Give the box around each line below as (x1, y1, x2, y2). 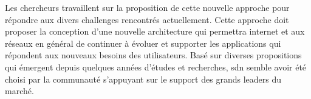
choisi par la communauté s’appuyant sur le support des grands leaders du (5, 72, 281, 85)
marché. (5, 84, 34, 97)
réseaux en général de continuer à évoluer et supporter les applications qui (5, 36, 281, 49)
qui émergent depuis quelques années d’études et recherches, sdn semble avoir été (5, 60, 307, 73)
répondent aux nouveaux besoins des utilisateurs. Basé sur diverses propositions (5, 49, 302, 61)
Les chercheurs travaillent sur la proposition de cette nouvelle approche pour (5, 1, 290, 13)
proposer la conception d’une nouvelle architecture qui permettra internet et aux (5, 25, 305, 38)
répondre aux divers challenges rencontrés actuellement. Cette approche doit (5, 13, 289, 26)
